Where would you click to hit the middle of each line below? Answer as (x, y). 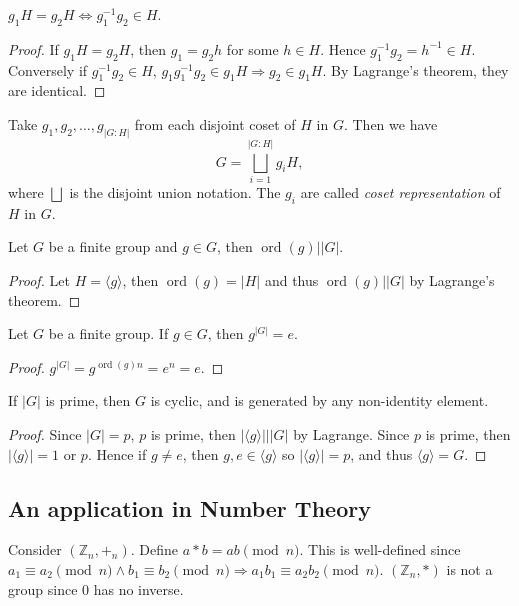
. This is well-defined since (380, 549)
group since (43, 588)
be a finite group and (113, 246)
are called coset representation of (400, 191)
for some (252, 48)
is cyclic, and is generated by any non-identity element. (319, 400)
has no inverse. (138, 588)
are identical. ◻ (57, 90)
